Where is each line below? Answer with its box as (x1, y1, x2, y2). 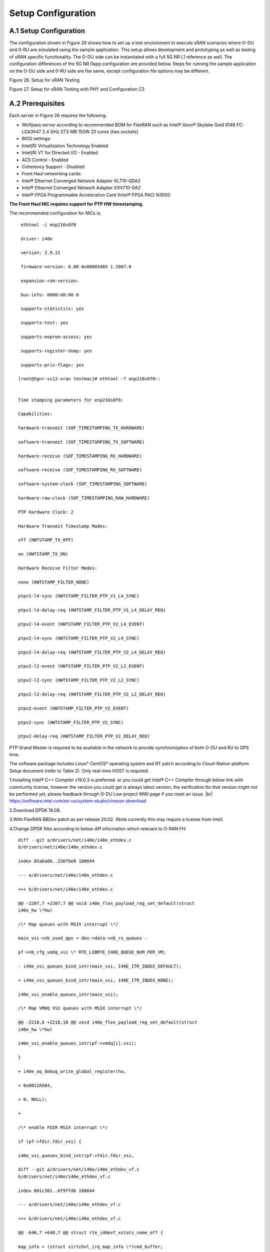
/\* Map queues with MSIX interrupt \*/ (18, 921, 118, 927)
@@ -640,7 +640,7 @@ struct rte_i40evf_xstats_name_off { (18, 1229, 163, 1235)
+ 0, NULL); (18, 1097, 47, 1102)
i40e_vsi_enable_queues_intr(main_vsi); (18, 992, 118, 997)
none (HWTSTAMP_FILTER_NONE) (18, 579, 89, 585)
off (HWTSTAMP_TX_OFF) (18, 537, 74, 543)
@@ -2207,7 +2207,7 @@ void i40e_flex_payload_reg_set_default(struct (18, 900, 195, 906)
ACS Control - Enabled (21, 157, 68, 163)
